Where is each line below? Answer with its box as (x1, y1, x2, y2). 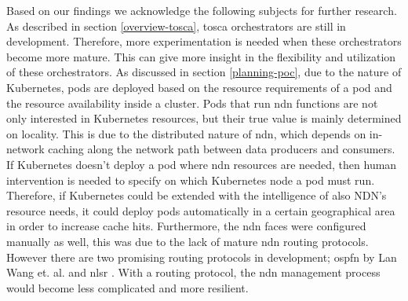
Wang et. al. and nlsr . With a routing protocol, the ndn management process (6, 264, 381, 281)
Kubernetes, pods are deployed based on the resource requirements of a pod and (6, 79, 392, 95)
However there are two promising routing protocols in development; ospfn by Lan (6, 248, 397, 265)
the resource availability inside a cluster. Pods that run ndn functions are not (6, 94, 378, 111)
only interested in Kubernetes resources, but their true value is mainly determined (6, 110, 402, 127)
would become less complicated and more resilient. (6, 279, 249, 295)
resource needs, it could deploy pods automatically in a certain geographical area (6, 202, 395, 218)
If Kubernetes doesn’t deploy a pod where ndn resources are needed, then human (6, 156, 397, 172)
